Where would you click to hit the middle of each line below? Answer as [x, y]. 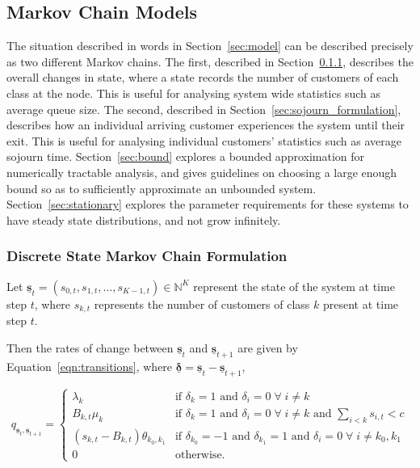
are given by [268, 347]
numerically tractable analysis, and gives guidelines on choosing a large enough [202, 172]
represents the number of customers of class [202, 304]
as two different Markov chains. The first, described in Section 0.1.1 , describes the [210, 61]
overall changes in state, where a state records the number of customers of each [203, 77]
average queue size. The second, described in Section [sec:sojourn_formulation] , [204, 109]
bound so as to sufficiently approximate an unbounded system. [162, 188]
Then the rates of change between [90, 347]
